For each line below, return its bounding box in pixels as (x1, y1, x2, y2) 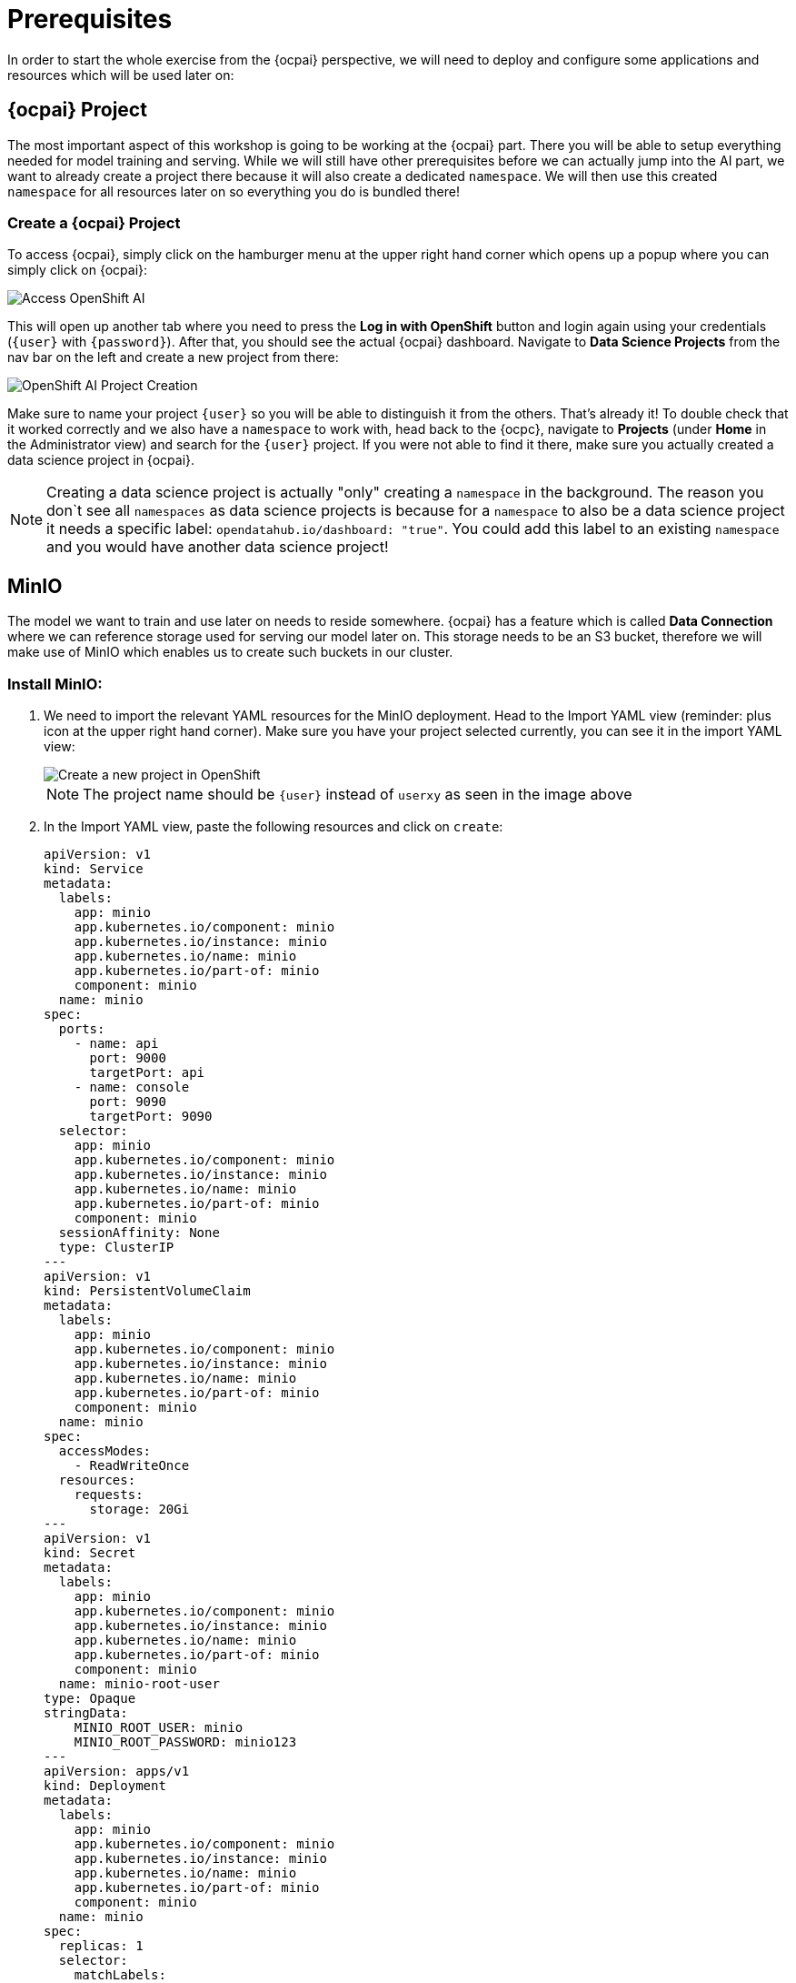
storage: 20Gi (89, 1501, 190, 1516)
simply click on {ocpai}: (7, 262, 148, 278)
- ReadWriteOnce (74, 1457, 190, 1473)
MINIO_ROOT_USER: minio (74, 1719, 244, 1735)
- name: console (74, 1079, 190, 1094)
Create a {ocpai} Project (7, 213, 181, 232)
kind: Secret (44, 1545, 136, 1560)
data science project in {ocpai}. (7, 452, 195, 468)
